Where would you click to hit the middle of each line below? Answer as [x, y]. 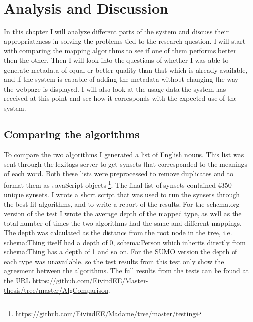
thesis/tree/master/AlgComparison [56, 290]
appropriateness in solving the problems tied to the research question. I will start [125, 41]
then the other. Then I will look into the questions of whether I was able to [116, 60]
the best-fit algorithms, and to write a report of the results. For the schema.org [122, 204]
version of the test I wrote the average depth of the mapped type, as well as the [123, 213]
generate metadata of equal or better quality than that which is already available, [126, 69]
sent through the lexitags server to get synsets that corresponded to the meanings [126, 164]
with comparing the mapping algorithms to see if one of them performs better [120, 50]
